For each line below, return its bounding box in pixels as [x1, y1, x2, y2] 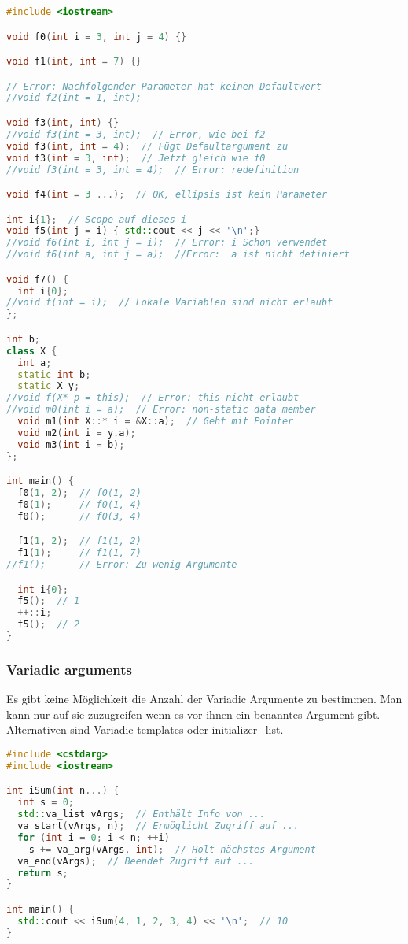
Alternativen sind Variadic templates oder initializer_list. [6, 721, 284, 738]
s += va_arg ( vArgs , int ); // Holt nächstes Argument [28, 843, 316, 855]
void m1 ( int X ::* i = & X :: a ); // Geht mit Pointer [17, 416, 294, 427]
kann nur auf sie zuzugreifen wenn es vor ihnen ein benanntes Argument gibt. [6, 705, 380, 722]
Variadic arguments [6, 659, 132, 679]
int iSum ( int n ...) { [6, 785, 119, 797]
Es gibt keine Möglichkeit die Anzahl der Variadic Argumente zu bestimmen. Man [6, 690, 402, 707]
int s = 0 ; [17, 797, 74, 809]
